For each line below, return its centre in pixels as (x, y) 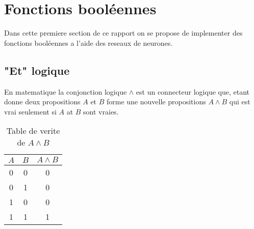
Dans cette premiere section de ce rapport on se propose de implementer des (123, 33)
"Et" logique (37, 70)
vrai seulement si (30, 111)
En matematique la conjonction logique (66, 91)
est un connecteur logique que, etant (193, 91)
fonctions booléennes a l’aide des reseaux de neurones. (88, 42)
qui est (240, 102)
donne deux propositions (42, 102)
